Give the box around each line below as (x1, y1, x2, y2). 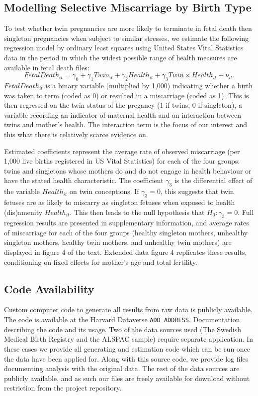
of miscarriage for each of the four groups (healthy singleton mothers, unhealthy (4, 227, 248, 237)
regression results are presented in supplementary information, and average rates (4, 217, 249, 228)
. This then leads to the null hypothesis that (70, 206, 205, 217)
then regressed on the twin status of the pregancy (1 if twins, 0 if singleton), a (4, 100, 242, 110)
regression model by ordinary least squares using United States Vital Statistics (4, 42, 244, 53)
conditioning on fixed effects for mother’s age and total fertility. (4, 256, 197, 267)
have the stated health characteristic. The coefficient (4, 175, 164, 186)
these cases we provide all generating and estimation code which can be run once (4, 343, 251, 354)
